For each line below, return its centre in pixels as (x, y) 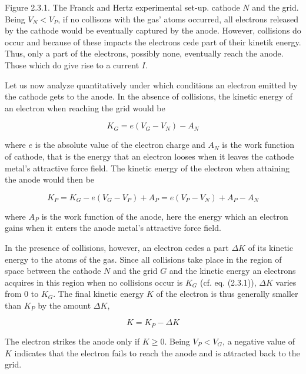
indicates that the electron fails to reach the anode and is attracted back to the (157, 353)
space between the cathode (53, 271)
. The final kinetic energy (99, 294)
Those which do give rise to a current (72, 64)
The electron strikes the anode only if (72, 341)
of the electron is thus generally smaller (227, 294)
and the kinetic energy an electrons (232, 271)
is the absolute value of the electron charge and (120, 145)
